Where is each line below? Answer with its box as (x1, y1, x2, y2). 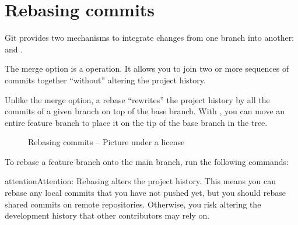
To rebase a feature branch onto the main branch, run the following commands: (5, 155, 289, 167)
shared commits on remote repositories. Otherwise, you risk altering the (5, 198, 261, 210)
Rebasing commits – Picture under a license (28, 136, 185, 148)
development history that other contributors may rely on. (5, 209, 210, 222)
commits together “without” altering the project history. (5, 73, 206, 86)
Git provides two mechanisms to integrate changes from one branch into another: (5, 31, 295, 44)
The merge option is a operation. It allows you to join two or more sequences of (5, 62, 289, 75)
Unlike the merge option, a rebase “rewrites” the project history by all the (5, 93, 270, 106)
